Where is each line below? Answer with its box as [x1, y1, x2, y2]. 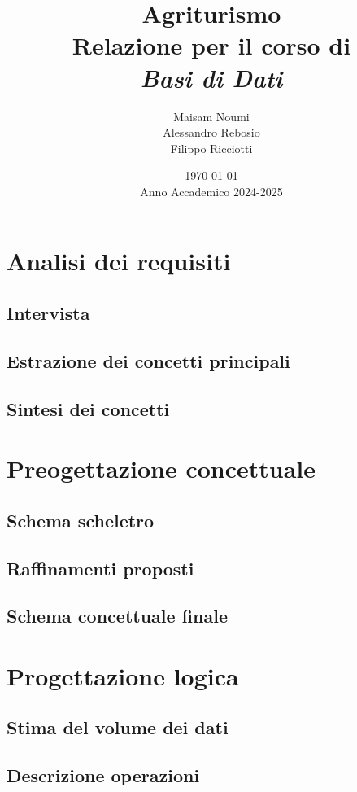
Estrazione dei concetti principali [7, 348, 290, 373]
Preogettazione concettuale [7, 452, 316, 485]
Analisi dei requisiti [7, 244, 231, 278]
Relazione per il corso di [72, 28, 351, 62]
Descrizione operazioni [7, 763, 200, 788]
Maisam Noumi [173, 107, 250, 125]
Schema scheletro [7, 507, 155, 532]
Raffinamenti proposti [7, 555, 194, 580]
